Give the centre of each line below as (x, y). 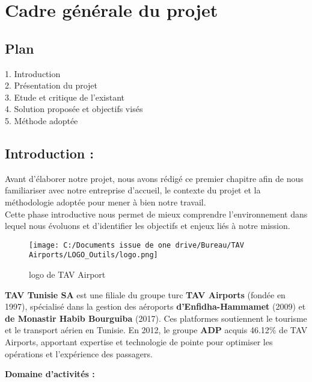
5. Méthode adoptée (41, 120)
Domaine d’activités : (50, 374)
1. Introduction (33, 73)
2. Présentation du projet (51, 85)
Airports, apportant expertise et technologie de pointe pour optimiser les (139, 342)
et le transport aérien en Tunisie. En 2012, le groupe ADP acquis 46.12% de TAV (156, 330)
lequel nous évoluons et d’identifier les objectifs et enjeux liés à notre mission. (148, 226)
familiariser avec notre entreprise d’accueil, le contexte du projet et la (133, 190)
